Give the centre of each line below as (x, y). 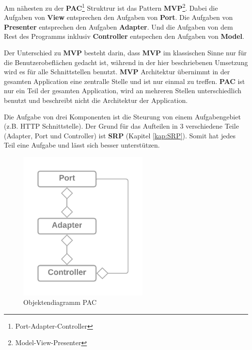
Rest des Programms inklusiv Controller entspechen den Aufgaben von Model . (124, 36)
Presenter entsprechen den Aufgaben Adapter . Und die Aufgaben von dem (118, 26)
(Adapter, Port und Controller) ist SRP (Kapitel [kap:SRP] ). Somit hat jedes (120, 135)
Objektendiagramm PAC (60, 302)
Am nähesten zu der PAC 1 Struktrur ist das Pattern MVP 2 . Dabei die (111, 7)
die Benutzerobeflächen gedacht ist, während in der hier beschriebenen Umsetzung (126, 62)
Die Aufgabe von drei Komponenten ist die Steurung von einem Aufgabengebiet (122, 116)
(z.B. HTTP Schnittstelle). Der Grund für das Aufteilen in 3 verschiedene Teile (121, 126)
